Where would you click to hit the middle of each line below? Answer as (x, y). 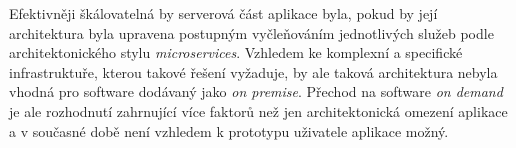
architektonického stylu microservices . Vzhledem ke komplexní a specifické (236, 52)
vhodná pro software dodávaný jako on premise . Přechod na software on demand (256, 91)
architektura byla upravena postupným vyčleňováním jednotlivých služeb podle (251, 32)
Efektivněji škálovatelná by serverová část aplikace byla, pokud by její (223, 13)
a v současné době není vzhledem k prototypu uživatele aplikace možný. (229, 130)
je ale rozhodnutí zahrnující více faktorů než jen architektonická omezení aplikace (258, 110)
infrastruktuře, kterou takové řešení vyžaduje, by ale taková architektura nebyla (253, 71)
